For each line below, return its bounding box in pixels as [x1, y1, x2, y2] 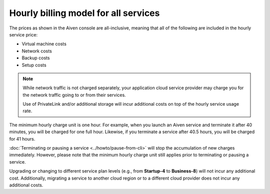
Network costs [21, 48, 52, 54]
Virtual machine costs [21, 41, 67, 47]
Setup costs [21, 62, 47, 68]
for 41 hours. [9, 136, 35, 142]
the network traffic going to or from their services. [22, 92, 126, 98]
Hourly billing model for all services [9, 7, 160, 18]
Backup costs [21, 55, 50, 61]
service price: [9, 31, 37, 37]
